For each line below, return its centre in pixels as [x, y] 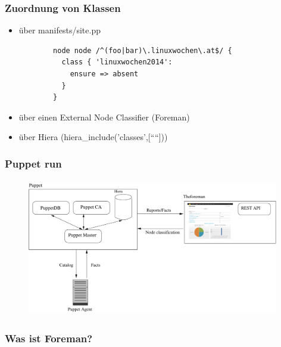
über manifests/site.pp [60, 30]
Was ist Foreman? [49, 338]
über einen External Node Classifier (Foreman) [104, 117]
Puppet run [33, 163]
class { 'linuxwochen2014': [117, 62]
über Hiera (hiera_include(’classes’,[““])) [93, 137]
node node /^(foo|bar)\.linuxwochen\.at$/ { [143, 50]
